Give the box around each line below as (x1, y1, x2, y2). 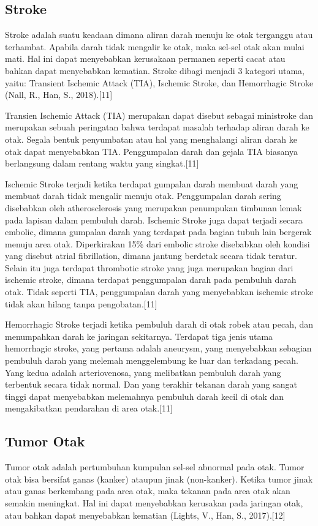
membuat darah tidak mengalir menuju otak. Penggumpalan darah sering (5, 189, 281, 202)
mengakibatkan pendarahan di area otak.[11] (5, 402, 173, 415)
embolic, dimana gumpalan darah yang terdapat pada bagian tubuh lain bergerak (5, 225, 312, 238)
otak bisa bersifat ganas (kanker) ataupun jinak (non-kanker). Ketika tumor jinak (5, 472, 313, 485)
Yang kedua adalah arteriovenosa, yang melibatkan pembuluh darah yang (5, 366, 281, 378)
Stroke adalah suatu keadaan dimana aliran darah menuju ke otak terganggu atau (5, 28, 313, 41)
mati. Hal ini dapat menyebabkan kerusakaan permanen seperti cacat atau (5, 52, 286, 65)
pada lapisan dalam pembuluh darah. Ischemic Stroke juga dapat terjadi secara (5, 213, 303, 226)
